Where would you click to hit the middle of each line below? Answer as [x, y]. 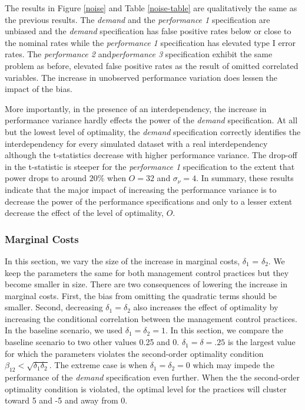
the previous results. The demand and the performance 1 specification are [137, 19]
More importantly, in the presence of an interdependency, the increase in [136, 108]
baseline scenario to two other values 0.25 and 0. [92, 342]
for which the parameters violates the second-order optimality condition [134, 353]
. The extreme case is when [98, 365]
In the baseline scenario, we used [64, 330]
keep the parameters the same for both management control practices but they [147, 272]
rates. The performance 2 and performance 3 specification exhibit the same [139, 54]
